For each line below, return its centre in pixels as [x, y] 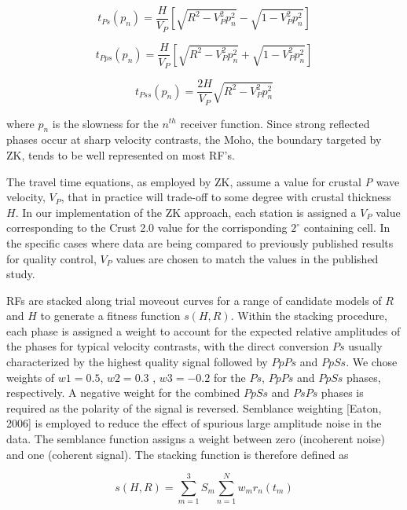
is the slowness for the [105, 123]
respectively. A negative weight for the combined [123, 393]
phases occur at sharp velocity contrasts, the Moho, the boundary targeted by [194, 139]
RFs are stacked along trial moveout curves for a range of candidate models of [194, 300]
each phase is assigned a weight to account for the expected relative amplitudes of [203, 330]
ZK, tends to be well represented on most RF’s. [121, 154]
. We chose [372, 362]
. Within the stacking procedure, [309, 316]
